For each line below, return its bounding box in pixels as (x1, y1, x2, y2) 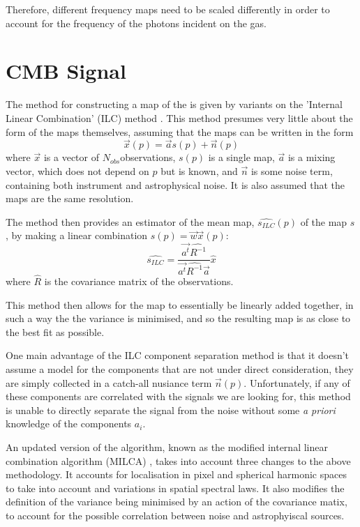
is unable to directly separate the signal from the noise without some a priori (6, 402, 336, 417)
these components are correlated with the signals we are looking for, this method (6, 389, 351, 404)
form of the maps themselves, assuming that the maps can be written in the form (6, 124, 354, 139)
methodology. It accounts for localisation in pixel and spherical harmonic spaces (6, 467, 347, 482)
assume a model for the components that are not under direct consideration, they (6, 361, 354, 376)
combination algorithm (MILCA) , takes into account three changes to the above (6, 453, 351, 468)
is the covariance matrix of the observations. (44, 274, 234, 289)
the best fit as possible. (6, 324, 105, 339)
